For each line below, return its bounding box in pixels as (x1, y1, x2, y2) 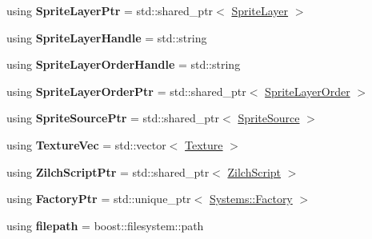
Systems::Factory (209, 190, 293, 207)
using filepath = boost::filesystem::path (6, 217, 204, 233)
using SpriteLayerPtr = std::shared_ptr (6, 2, 214, 18)
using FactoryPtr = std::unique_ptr (6, 190, 191, 207)
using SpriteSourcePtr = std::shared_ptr (6, 110, 220, 126)
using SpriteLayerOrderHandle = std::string (6, 56, 241, 73)
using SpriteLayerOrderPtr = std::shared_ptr (6, 82, 246, 99)
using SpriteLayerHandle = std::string (6, 29, 207, 46)
